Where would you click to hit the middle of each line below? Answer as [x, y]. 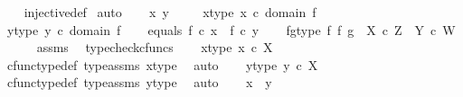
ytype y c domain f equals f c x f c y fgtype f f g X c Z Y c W [231, 29]
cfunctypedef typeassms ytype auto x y [139, 82]
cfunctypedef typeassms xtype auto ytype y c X [162, 64]
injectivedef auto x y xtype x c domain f [170, 12]
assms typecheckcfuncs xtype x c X [155, 47]
